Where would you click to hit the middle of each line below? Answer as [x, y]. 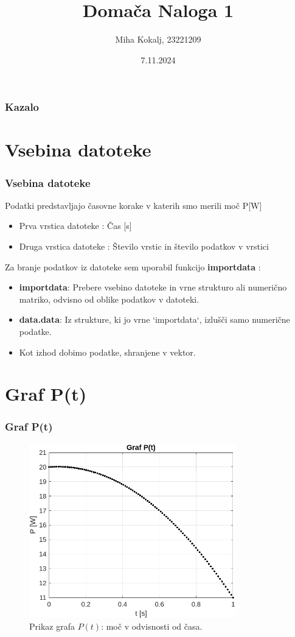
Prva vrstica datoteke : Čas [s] [75, 226]
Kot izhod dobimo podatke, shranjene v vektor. [107, 352]
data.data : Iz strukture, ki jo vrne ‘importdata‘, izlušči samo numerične [154, 319]
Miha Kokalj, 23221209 [158, 39]
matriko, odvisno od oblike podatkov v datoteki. [109, 299]
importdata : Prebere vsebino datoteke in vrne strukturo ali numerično [153, 287]
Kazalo [22, 107]
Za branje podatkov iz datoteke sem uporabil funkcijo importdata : [133, 266]
